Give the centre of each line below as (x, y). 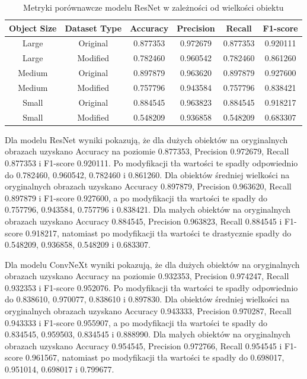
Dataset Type (93, 28)
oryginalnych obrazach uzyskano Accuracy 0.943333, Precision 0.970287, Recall (148, 311)
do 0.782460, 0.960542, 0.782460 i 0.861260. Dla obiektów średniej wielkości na (147, 174)
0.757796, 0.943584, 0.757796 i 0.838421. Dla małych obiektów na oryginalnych (148, 209)
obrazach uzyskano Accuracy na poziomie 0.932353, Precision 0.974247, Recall (147, 276)
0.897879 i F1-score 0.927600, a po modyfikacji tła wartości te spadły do (136, 198)
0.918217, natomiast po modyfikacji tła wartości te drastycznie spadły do (159, 233)
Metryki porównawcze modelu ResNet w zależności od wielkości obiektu (153, 7)
